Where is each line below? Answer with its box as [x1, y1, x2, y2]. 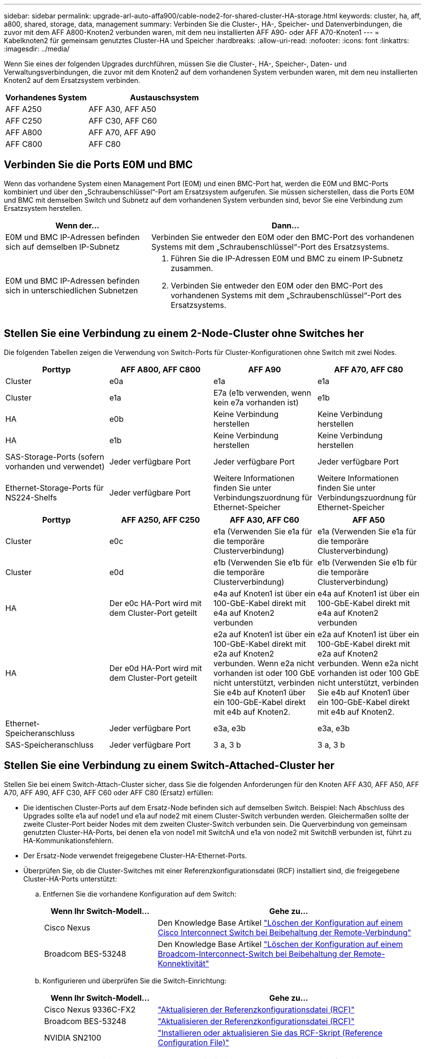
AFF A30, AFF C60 [229, 514, 299, 525]
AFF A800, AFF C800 [120, 364, 201, 374]
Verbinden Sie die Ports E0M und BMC [4, 159, 193, 171]
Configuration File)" [158, 1037, 229, 1047]
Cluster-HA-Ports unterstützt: [23, 874, 117, 883]
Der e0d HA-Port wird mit [109, 663, 202, 673]
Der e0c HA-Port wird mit [109, 598, 202, 608]
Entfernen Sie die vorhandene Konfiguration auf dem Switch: [43, 889, 236, 898]
